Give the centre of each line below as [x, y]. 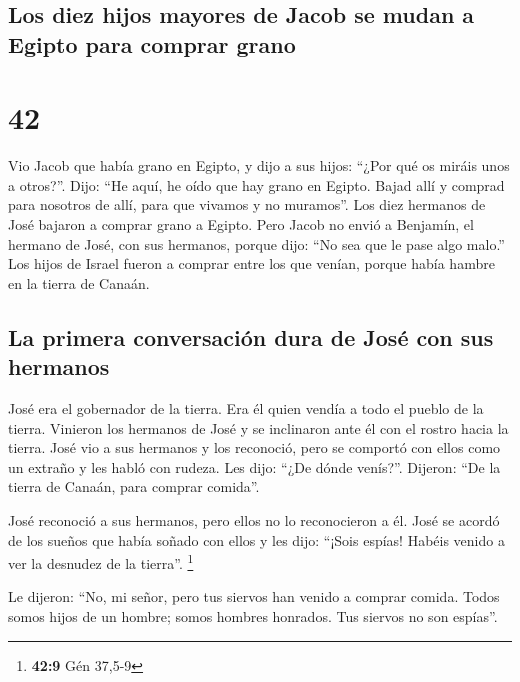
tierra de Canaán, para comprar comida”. [134, 486]
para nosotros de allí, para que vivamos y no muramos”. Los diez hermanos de [247, 204]
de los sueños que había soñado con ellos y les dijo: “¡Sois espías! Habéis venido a [256, 539]
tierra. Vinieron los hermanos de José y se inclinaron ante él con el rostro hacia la [258, 427]
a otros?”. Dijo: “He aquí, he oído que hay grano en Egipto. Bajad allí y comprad [256, 184]
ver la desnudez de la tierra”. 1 [101, 561]
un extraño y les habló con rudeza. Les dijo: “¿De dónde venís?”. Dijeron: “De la [254, 466]
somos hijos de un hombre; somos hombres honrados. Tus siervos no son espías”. [253, 616]
